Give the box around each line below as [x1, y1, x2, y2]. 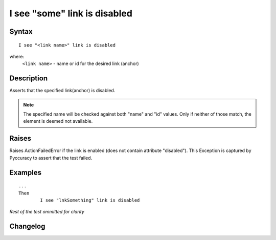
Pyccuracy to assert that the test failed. [9, 155, 93, 161]
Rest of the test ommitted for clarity [9, 209, 84, 215]
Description [9, 74, 48, 83]
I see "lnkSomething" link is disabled [40, 197, 140, 203]
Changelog [9, 222, 45, 231]
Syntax [9, 27, 33, 36]
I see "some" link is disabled [9, 8, 133, 19]
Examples [9, 168, 42, 177]
